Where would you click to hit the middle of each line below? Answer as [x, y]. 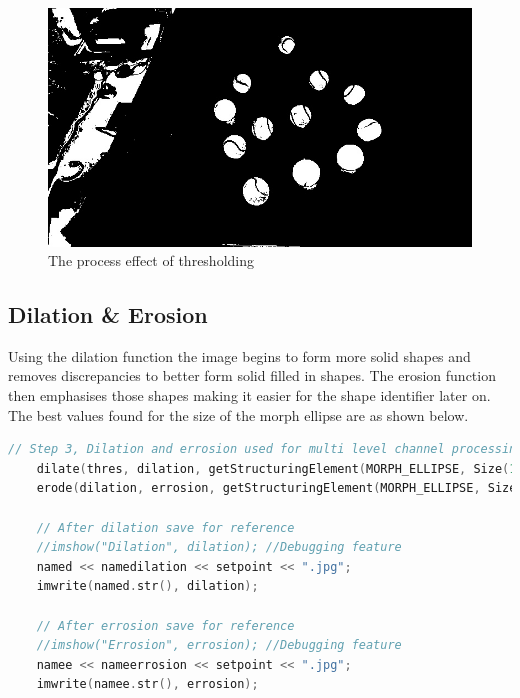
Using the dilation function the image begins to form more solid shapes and [239, 355]
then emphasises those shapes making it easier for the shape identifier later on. [249, 395]
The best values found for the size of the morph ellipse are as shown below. [238, 414]
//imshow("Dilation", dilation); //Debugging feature [219, 547]
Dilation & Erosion [108, 314]
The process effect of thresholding [151, 260]
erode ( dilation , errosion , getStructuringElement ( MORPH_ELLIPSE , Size [276, 488]
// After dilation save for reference [165, 527]
